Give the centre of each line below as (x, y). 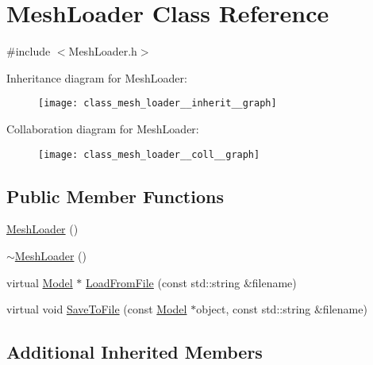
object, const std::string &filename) (282, 309)
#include (29, 51)
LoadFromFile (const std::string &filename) (191, 282)
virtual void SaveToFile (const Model (97, 309)
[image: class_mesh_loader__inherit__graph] (158, 104)
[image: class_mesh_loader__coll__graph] (149, 154)
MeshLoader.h (103, 51)
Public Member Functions (115, 196)
